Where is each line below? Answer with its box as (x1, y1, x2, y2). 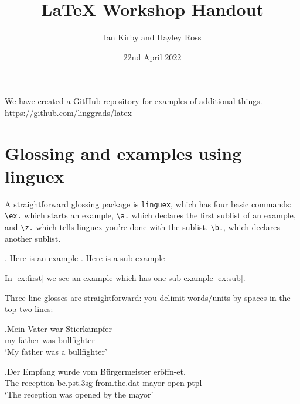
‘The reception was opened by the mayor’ (5, 388, 154, 400)
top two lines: (5, 303, 53, 315)
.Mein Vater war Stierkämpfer (5, 322, 112, 334)
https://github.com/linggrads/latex (5, 106, 132, 118)
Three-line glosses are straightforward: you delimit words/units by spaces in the (5, 291, 291, 303)
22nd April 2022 (123, 50, 182, 63)
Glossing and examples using (5, 141, 242, 165)
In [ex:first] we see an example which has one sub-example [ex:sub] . (5, 271, 246, 283)
